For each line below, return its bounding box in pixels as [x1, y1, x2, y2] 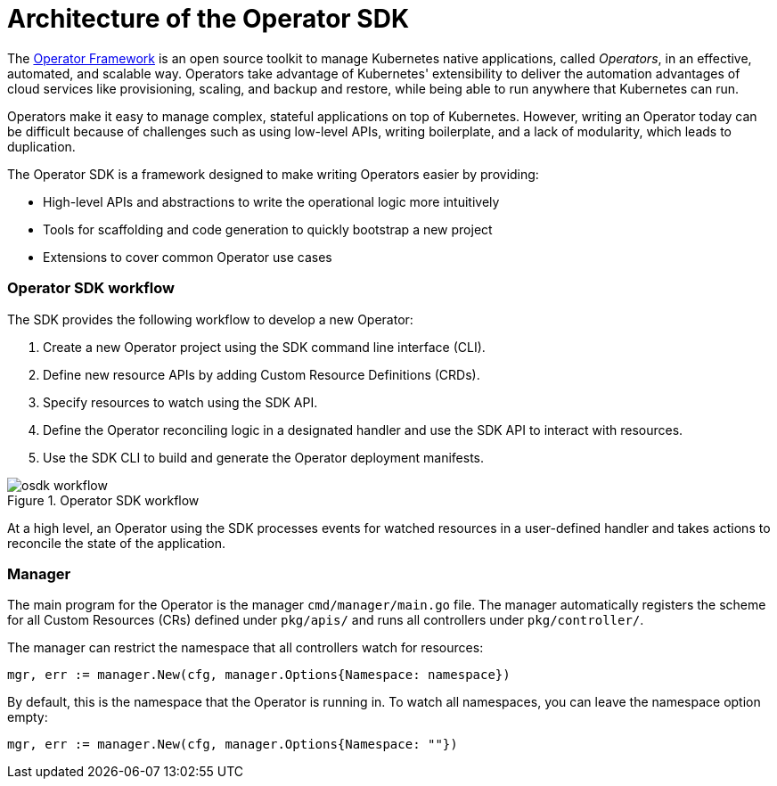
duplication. [7, 138, 76, 154]
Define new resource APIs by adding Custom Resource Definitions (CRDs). [43, 366, 480, 382]
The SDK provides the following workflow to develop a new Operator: [7, 311, 413, 327]
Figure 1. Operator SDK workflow [7, 492, 200, 508]
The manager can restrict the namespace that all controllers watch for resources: [7, 640, 484, 656]
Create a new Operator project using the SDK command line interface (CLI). [43, 339, 486, 355]
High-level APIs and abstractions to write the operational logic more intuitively [43, 193, 500, 209]
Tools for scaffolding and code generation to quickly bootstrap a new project [43, 221, 493, 237]
